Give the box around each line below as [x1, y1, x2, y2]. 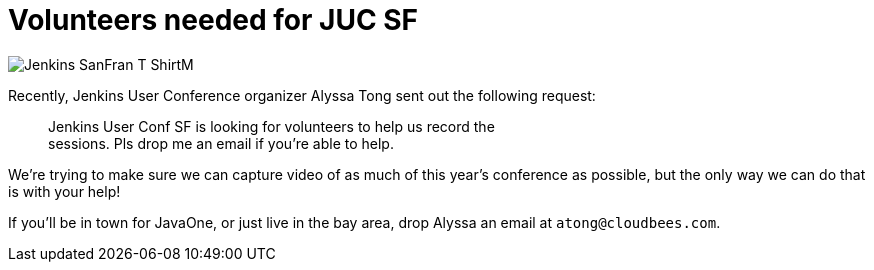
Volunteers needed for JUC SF [8, 3, 418, 37]
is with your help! [8, 182, 121, 200]
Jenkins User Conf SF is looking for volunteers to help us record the [48, 117, 495, 135]
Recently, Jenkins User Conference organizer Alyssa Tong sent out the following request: [8, 86, 596, 104]
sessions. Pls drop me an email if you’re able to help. [48, 134, 394, 152]
